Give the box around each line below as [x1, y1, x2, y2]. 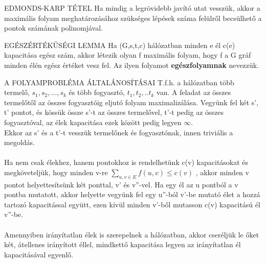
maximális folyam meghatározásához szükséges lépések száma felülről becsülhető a [4, 12, 262, 23]
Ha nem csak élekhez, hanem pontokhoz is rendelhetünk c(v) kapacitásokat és [4, 157, 249, 168]
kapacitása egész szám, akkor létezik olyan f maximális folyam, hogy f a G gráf [4, 50, 251, 60]
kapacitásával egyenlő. [4, 249, 74, 259]
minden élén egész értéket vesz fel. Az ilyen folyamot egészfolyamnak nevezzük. [4, 59, 259, 70]
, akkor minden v [195, 166, 249, 177]
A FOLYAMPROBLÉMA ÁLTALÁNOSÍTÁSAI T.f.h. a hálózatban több [4, 77, 234, 87]
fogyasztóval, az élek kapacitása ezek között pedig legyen [4, 116, 182, 127]
